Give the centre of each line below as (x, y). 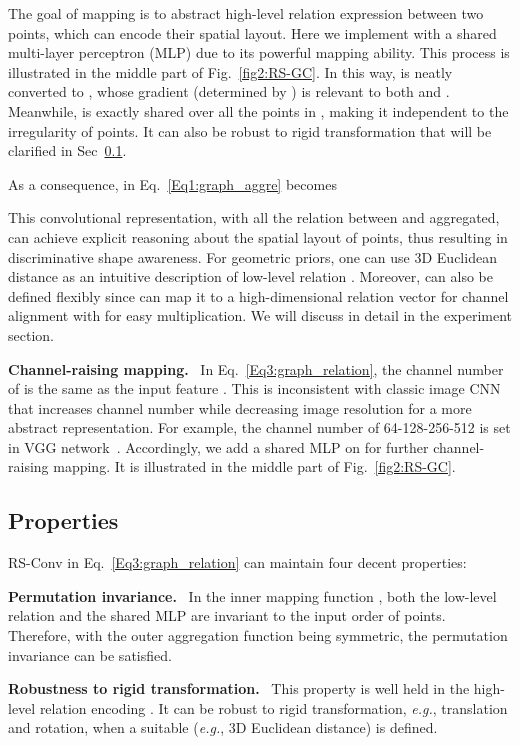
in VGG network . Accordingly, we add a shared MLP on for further (218, 446)
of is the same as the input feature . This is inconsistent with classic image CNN (254, 388)
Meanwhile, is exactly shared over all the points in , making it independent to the (258, 110)
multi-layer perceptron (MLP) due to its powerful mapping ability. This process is (259, 52)
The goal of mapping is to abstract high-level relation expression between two (246, 13)
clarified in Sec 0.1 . (67, 150)
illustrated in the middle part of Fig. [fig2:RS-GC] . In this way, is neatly (230, 71)
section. (31, 334)
